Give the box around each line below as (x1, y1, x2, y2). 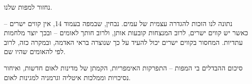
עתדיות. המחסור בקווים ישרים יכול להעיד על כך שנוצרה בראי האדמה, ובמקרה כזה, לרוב (4, 37, 243, 47)
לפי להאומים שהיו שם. (4, 46, 66, 56)
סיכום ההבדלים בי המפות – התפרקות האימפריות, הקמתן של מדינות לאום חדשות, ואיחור (4, 62, 243, 72)
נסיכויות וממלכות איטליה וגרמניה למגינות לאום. (4, 72, 131, 82)
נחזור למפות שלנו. (4, 2, 52, 12)
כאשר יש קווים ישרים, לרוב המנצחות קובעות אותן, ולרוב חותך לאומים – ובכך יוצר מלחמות (4, 28, 248, 38)
